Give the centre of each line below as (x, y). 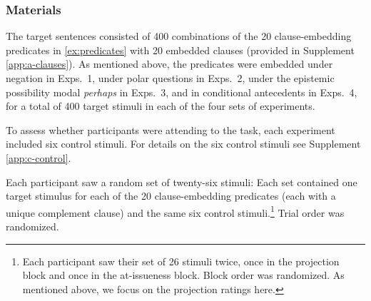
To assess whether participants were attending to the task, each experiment (171, 129)
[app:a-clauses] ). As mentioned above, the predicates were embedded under (169, 64)
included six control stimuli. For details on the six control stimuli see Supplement (183, 144)
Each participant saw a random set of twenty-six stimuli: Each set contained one (182, 182)
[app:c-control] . (39, 157)
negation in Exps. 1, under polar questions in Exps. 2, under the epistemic (170, 78)
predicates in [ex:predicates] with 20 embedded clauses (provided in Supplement (180, 50)
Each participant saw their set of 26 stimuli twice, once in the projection (181, 261)
